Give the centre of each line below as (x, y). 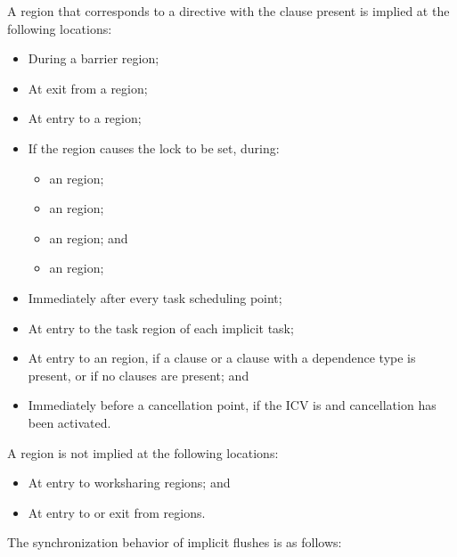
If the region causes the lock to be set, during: (154, 147)
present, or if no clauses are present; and (139, 375)
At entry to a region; (85, 118)
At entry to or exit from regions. (117, 512)
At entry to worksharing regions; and (129, 483)
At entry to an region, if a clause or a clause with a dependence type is (222, 358)
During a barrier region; (94, 58)
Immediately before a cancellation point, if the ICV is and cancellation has (232, 405)
